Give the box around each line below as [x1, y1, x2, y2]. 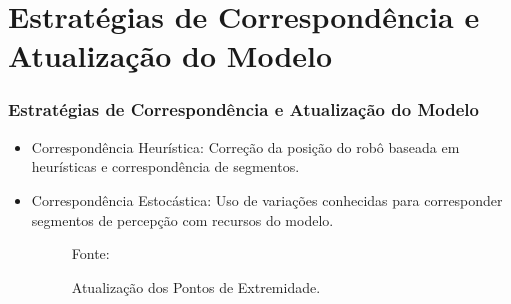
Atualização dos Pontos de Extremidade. [71, 276, 321, 297]
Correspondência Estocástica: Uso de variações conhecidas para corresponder [31, 189, 503, 210]
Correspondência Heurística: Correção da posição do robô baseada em [31, 136, 460, 157]
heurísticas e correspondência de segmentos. [31, 156, 300, 177]
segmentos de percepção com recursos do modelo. [31, 209, 334, 230]
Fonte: [71, 243, 110, 264]
